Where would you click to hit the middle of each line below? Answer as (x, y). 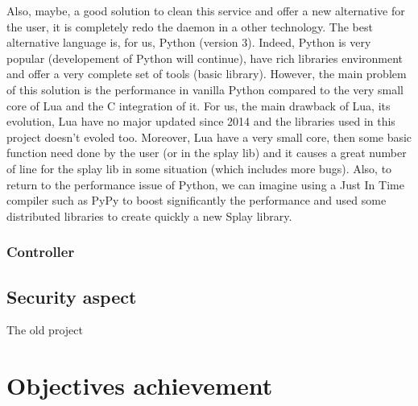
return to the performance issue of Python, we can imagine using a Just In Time (205, 184)
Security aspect (72, 296)
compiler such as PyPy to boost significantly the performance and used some (197, 200)
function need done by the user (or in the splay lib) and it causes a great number (207, 153)
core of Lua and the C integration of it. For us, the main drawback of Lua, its (199, 105)
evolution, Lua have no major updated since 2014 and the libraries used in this (201, 121)
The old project (45, 330)
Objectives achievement (140, 385)
